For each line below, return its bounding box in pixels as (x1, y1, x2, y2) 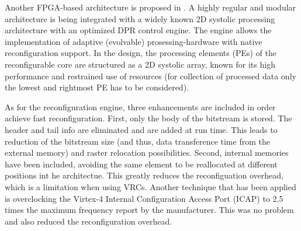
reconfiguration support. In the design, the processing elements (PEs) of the (5, 47, 276, 59)
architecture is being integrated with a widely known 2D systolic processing (5, 12, 275, 24)
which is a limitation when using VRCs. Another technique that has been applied (5, 180, 296, 192)
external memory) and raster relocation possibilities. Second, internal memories (5, 146, 289, 159)
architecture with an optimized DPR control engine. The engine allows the (5, 24, 272, 36)
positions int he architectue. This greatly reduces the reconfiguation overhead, (5, 169, 283, 181)
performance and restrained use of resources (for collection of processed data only (5, 69, 296, 82)
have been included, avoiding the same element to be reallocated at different (5, 157, 278, 170)
